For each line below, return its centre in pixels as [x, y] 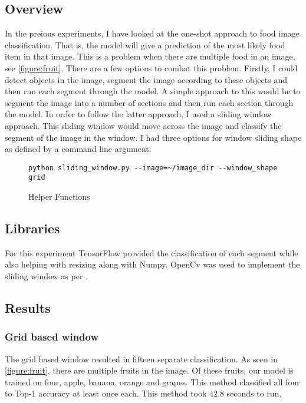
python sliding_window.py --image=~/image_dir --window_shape [153, 168]
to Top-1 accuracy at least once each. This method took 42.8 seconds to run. [143, 393]
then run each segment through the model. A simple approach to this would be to [153, 91]
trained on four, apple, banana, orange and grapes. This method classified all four [152, 381]
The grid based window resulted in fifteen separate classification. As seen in [142, 359]
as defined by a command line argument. [78, 149]
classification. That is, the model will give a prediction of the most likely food [145, 44]
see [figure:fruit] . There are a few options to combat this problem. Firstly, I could [151, 67]
